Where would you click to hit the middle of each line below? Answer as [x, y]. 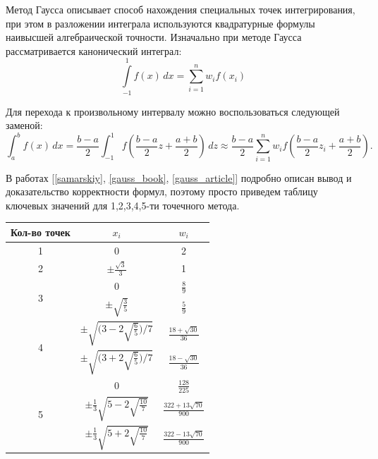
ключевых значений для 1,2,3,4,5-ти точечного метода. [123, 205]
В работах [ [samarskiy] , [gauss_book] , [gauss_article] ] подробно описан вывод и [179, 177]
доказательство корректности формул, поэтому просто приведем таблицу [162, 191]
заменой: [24, 125]
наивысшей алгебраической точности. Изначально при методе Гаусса [154, 37]
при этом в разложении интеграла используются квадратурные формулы [160, 23]
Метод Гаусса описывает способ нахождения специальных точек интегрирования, [181, 9]
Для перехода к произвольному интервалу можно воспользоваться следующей [173, 111]
